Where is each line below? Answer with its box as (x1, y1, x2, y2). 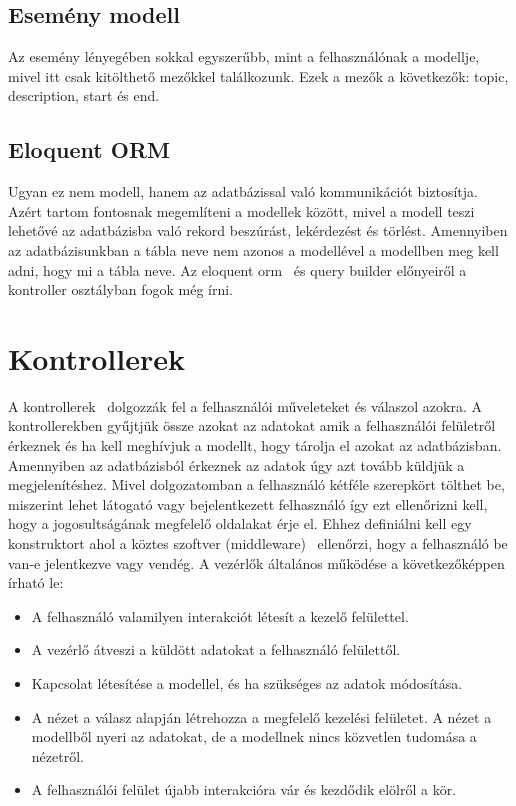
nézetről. (31, 745, 84, 766)
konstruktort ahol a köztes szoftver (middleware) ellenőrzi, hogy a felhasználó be (8, 533, 508, 554)
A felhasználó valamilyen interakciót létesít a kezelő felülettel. (31, 605, 409, 626)
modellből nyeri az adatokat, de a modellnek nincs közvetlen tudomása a (31, 726, 477, 747)
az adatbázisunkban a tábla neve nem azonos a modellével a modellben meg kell (8, 239, 499, 260)
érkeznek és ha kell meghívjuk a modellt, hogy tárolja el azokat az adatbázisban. (8, 435, 502, 456)
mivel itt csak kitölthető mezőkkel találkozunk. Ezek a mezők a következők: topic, (8, 65, 509, 86)
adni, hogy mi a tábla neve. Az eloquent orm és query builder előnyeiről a (8, 259, 467, 280)
